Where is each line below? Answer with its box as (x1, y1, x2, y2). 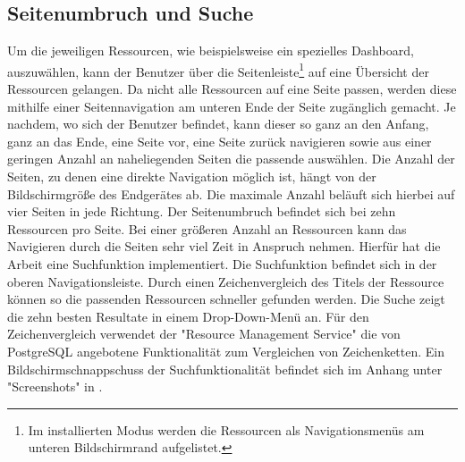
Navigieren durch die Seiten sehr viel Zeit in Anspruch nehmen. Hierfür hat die (7, 237, 441, 256)
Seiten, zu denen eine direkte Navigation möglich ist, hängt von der (7, 167, 376, 186)
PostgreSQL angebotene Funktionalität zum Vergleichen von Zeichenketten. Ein (7, 341, 445, 360)
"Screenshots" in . (7, 377, 103, 396)
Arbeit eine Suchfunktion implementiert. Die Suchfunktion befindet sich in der (7, 254, 437, 273)
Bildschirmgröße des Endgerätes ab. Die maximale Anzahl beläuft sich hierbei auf (7, 184, 455, 203)
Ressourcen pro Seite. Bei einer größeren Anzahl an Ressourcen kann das (7, 219, 407, 238)
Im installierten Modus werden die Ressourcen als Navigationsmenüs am (28, 420, 425, 439)
